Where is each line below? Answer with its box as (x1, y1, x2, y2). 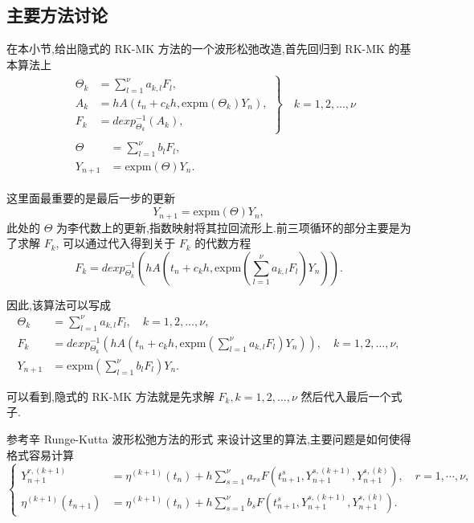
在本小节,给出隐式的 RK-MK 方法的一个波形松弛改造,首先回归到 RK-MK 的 (6, 40, 400, 57)
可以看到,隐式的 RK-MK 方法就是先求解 (6, 387, 215, 404)
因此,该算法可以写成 (6, 296, 111, 313)
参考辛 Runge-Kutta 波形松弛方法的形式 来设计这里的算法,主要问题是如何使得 (6, 431, 411, 447)
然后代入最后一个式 (300, 387, 402, 404)
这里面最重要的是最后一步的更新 (6, 190, 175, 206)
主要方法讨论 (6, 2, 108, 27)
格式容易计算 (6, 446, 74, 463)
